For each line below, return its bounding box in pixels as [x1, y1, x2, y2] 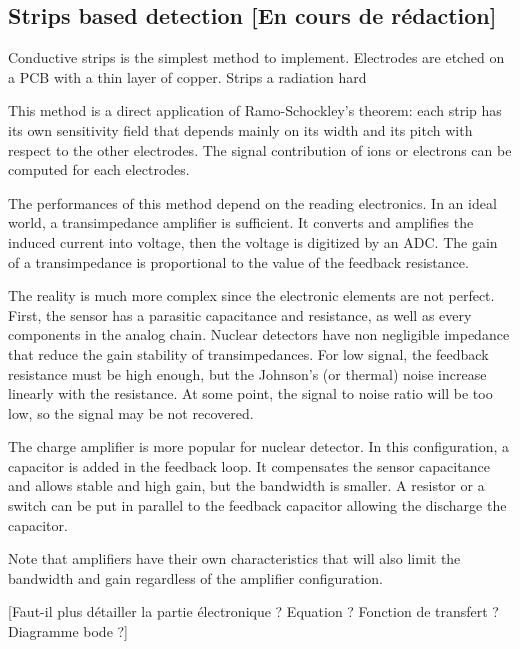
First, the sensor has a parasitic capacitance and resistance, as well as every [8, 304, 472, 325]
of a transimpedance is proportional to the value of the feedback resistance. [8, 251, 469, 272]
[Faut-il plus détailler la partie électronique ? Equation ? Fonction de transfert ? [8, 601, 499, 622]
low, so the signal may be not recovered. [8, 402, 254, 423]
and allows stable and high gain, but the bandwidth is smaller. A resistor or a [8, 475, 485, 496]
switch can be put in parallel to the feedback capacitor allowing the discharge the [8, 495, 507, 516]
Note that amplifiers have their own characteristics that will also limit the [8, 548, 461, 569]
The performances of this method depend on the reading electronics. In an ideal [8, 192, 497, 213]
